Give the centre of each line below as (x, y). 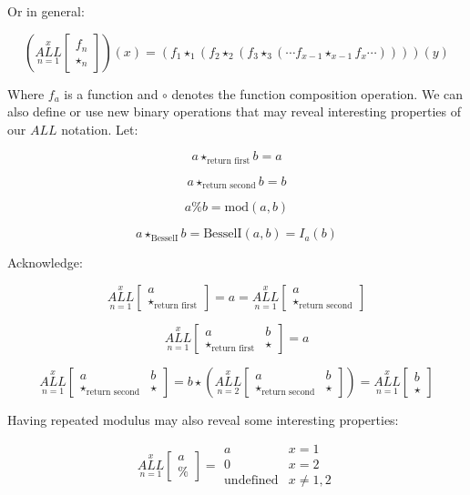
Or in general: (46, 11)
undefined (251, 480)
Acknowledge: (45, 263)
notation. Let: (100, 129)
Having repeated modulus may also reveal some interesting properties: (203, 419)
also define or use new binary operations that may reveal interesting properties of (235, 111)
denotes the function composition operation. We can (317, 93)
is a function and (111, 93)
